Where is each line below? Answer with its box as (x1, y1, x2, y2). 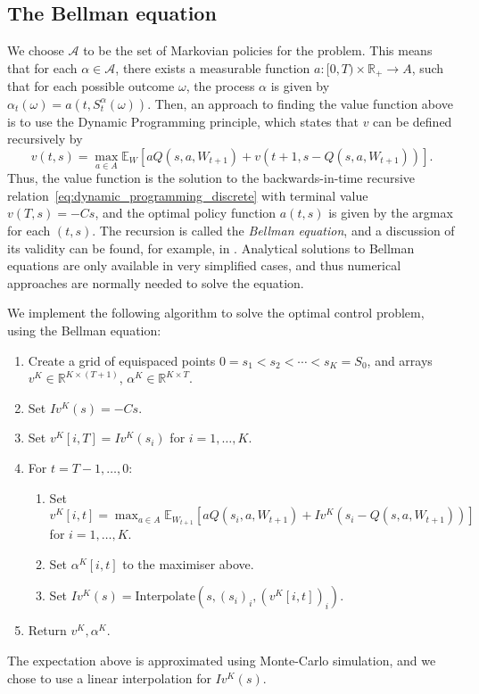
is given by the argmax (328, 203, 453, 222)
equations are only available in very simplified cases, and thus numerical (7, 256, 401, 275)
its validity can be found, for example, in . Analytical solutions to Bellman (7, 238, 415, 257)
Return (28, 621, 67, 640)
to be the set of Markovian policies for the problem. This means (83, 41, 433, 60)
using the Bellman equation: (7, 321, 161, 339)
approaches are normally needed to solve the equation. (7, 273, 304, 292)
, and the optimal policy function (95, 203, 277, 222)
